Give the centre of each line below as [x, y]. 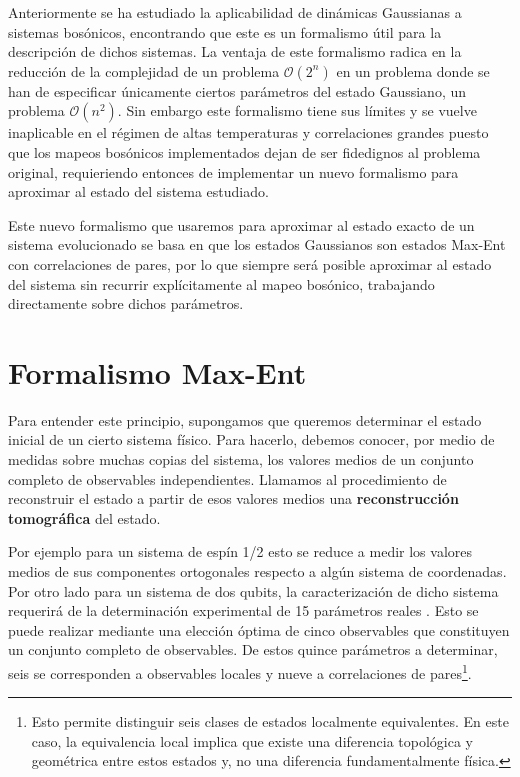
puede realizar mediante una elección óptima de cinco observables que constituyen [259, 629]
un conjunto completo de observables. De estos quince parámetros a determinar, [253, 649]
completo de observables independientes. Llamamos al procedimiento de [227, 478]
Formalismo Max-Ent [157, 371]
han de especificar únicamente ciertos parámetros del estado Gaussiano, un [237, 90]
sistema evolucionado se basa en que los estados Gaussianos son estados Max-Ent [257, 244]
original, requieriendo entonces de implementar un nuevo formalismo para [233, 171]
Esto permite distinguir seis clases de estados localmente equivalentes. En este [270, 721]
